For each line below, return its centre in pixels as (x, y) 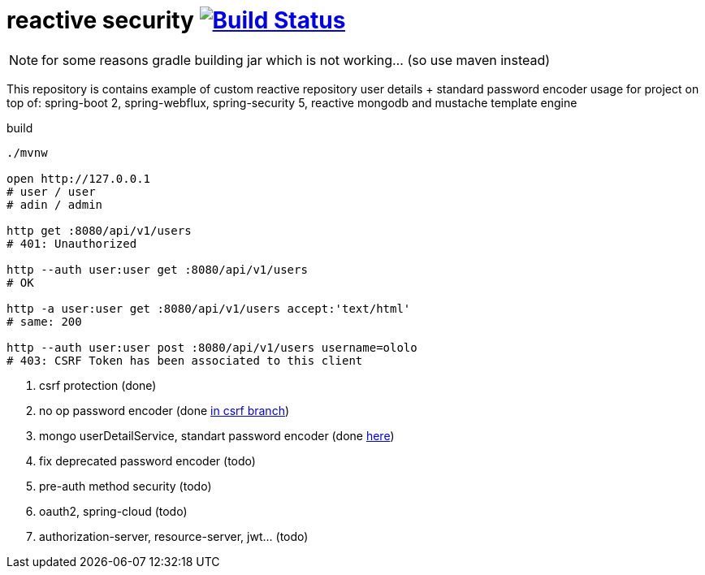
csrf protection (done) (98, 385)
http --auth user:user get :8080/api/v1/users (157, 269)
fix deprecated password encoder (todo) (147, 460)
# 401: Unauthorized (72, 243)
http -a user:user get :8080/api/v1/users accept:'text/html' (209, 308)
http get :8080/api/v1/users (99, 230)
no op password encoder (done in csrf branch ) (164, 410)
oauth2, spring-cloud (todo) (113, 511)
